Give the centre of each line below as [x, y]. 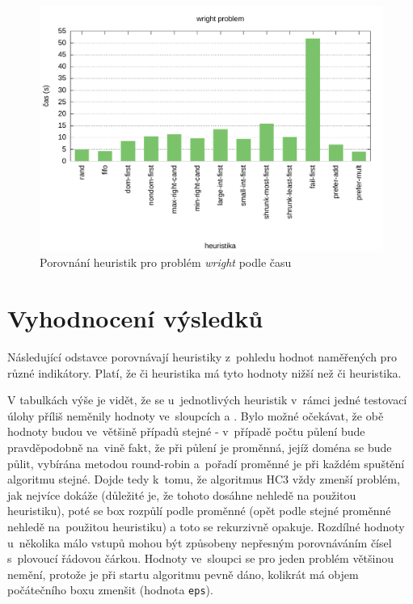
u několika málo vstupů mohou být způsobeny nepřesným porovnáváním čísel [200, 542]
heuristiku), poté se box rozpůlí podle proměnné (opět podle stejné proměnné [199, 511]
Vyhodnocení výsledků [135, 318]
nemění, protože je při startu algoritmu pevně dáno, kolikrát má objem [183, 574]
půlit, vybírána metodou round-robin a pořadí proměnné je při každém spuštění [206, 463]
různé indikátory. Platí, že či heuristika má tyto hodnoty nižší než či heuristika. [204, 372]
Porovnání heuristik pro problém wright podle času [166, 262]
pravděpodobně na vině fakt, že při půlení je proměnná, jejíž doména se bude [200, 447]
